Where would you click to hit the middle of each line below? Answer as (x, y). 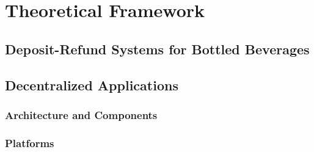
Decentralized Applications (92, 85)
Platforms (30, 143)
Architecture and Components (81, 114)
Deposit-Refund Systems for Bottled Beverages (157, 49)
